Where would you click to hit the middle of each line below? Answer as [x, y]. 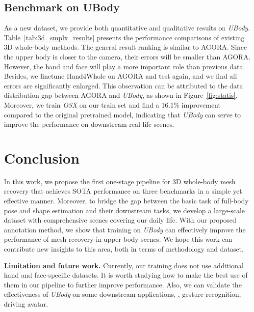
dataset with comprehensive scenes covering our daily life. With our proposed [120, 220]
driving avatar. [26, 303]
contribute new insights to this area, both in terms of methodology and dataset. [124, 249]
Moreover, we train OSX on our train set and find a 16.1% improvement [112, 104]
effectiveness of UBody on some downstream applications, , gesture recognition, [123, 294]
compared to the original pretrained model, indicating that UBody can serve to [123, 114]
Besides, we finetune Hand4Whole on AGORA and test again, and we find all [121, 76]
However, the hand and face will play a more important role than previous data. [125, 66]
